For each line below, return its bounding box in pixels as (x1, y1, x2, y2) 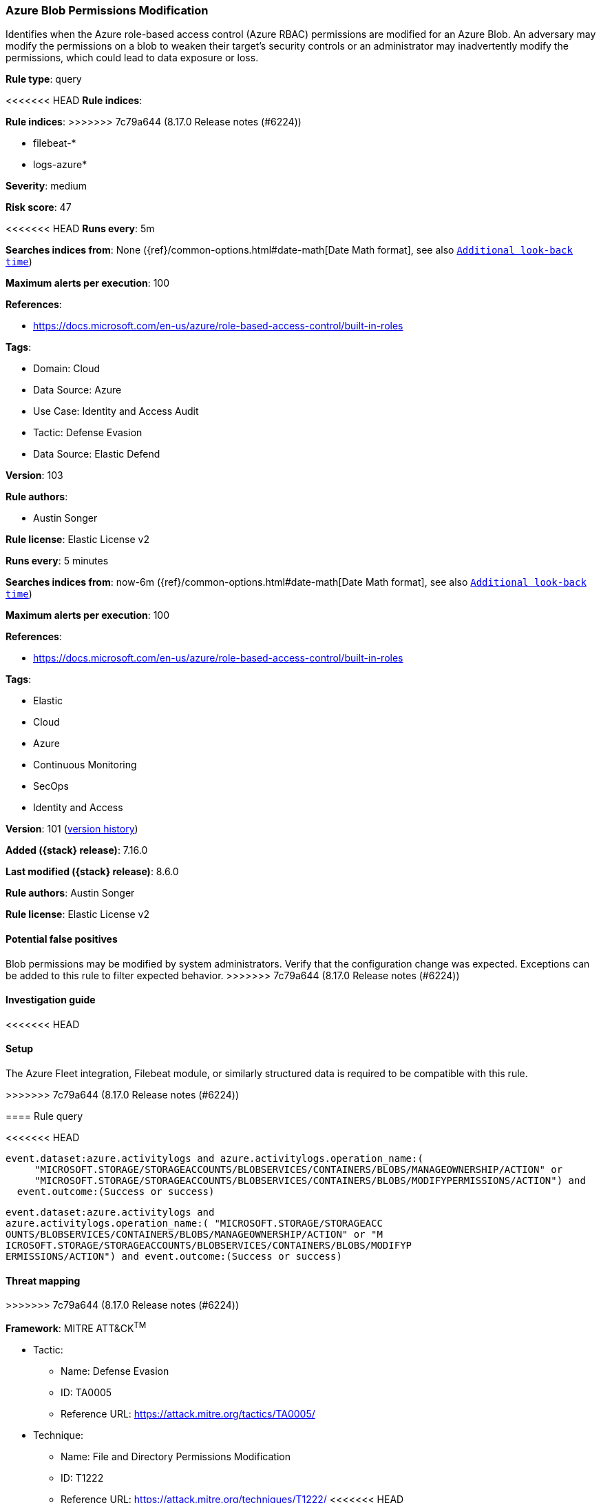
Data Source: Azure (33, 384, 122, 396)
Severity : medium (6, 180, 87, 192)
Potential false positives (6, 932, 118, 945)
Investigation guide (6, 994, 96, 1006)
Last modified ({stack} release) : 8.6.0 (6, 866, 179, 878)
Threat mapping (6, 1274, 81, 1287)
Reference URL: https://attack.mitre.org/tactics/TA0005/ (61, 1407, 315, 1420)
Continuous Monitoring (33, 759, 137, 771)
